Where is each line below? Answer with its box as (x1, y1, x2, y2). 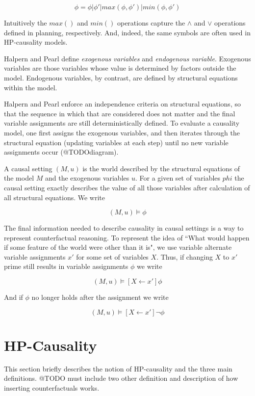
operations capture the (117, 18, 185, 27)
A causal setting (4, 163, 52, 173)
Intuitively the (4, 18, 47, 27)
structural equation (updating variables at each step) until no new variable (4, 137, 229, 147)
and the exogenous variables (45, 173, 129, 183)
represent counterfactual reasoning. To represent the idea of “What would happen (4, 232, 250, 242)
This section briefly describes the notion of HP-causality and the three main (4, 363, 232, 373)
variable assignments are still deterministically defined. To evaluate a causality (4, 118, 240, 128)
